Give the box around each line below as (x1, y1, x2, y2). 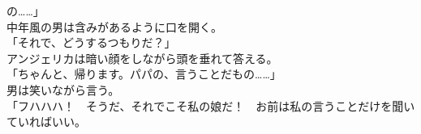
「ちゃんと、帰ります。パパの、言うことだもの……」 (6, 65, 281, 82)
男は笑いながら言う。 (6, 81, 120, 98)
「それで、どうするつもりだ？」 (6, 34, 176, 51)
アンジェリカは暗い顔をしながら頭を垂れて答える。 (6, 49, 278, 66)
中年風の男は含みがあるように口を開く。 (6, 18, 222, 35)
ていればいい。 (6, 113, 86, 130)
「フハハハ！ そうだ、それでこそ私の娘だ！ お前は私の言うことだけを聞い (6, 97, 415, 114)
